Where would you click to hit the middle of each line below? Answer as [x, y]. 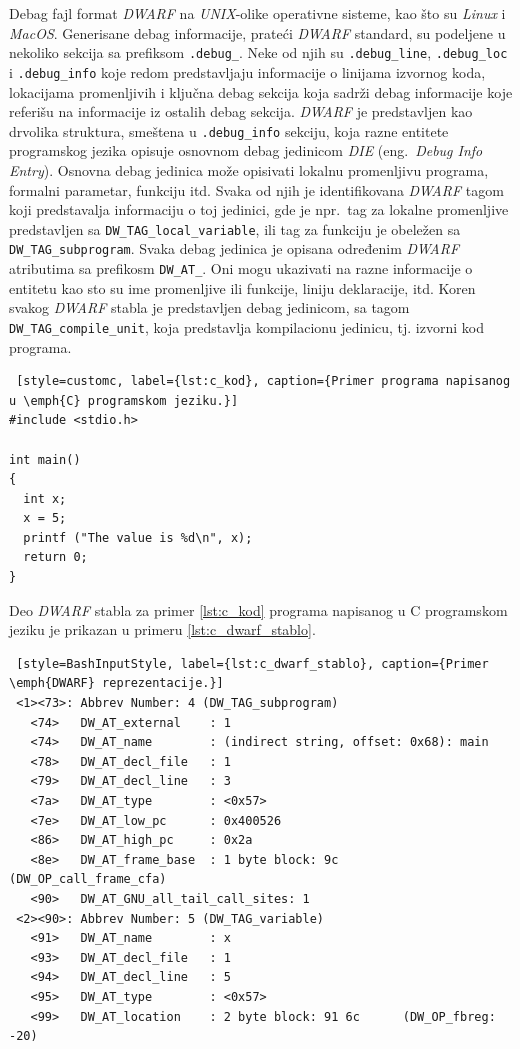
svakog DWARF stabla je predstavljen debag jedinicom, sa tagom [209, 307]
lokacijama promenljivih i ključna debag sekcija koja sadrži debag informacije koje [261, 91]
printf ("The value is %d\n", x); [138, 537]
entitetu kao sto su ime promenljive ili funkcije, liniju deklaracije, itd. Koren [242, 287]
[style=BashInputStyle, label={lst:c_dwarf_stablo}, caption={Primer [252, 663]
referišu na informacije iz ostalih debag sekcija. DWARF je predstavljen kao [241, 111]
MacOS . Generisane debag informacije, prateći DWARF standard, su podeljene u [257, 32]
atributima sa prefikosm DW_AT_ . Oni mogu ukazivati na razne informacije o [241, 268]
